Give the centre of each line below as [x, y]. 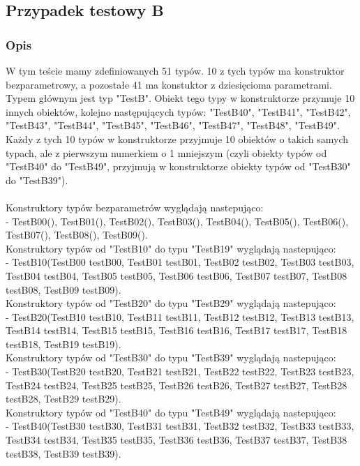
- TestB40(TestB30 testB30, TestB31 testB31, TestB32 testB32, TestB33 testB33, [180, 426]
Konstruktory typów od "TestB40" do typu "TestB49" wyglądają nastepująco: [171, 412]
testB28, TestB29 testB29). [63, 399]
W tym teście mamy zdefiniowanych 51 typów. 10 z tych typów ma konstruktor [175, 70]
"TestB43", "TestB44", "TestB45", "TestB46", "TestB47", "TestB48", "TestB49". [173, 125]
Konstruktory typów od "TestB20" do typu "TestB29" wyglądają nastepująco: [171, 303]
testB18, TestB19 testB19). [63, 344]
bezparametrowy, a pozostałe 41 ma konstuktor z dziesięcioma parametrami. [169, 84]
